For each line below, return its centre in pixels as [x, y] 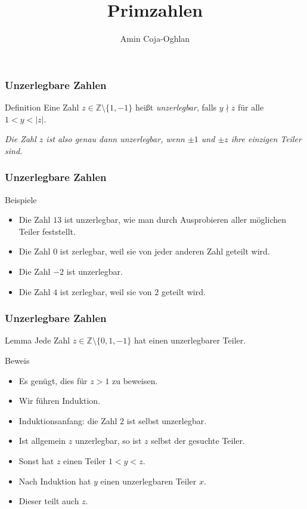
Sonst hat [36, 460]
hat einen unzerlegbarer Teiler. [190, 340]
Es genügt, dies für [53, 380]
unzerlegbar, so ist [108, 441]
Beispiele [21, 199]
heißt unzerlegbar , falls [176, 107]
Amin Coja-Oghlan [155, 39]
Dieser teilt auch [49, 501]
